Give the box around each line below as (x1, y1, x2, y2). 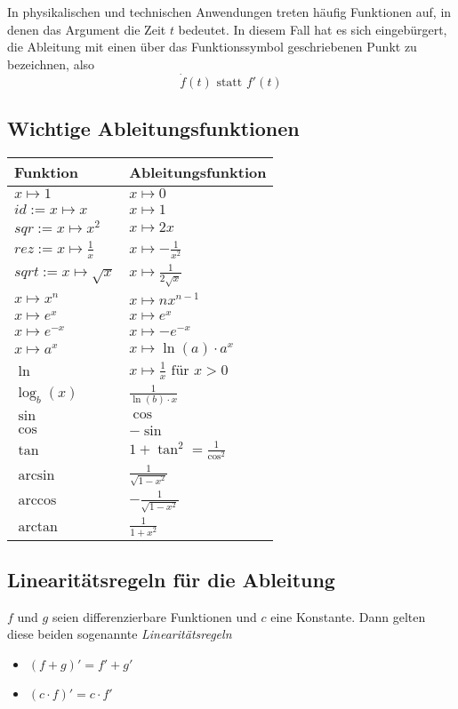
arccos (18, 492, 57, 507)
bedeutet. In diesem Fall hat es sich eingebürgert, (178, 20, 447, 38)
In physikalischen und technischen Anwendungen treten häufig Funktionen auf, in (7, 3, 452, 20)
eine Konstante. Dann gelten (270, 607, 426, 625)
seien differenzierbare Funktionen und (52, 607, 257, 625)
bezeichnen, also (7, 54, 95, 73)
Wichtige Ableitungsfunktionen (7, 114, 300, 141)
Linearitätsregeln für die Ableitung (7, 566, 335, 593)
